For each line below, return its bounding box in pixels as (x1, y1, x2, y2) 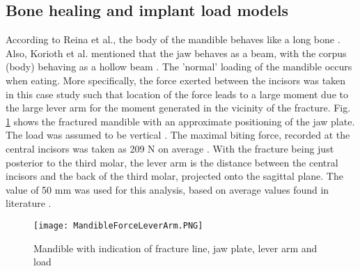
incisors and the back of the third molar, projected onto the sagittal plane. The (6, 169, 343, 183)
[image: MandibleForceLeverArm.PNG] (33, 220, 203, 231)
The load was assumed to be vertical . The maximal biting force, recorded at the (6, 127, 350, 142)
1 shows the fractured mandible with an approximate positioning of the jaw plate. (6, 114, 355, 128)
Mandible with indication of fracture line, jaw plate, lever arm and (33, 240, 318, 255)
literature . (6, 196, 52, 210)
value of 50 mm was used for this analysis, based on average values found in (6, 182, 329, 196)
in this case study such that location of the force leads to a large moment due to (6, 86, 348, 101)
